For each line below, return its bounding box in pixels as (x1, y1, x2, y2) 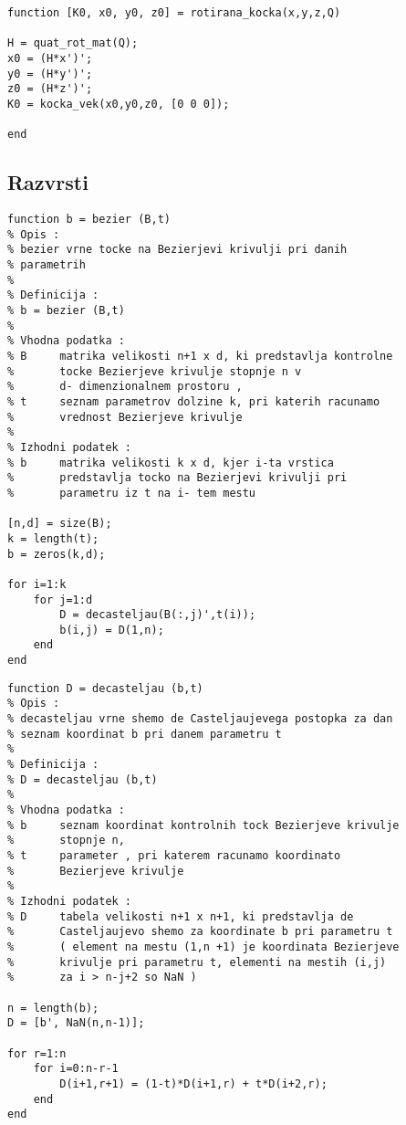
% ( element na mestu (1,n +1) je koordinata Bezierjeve (7, 940, 400, 953)
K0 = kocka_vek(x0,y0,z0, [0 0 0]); (7, 97, 230, 110)
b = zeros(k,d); (7, 547, 106, 561)
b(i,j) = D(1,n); (59, 623, 164, 636)
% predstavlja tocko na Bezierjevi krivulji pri (7, 471, 348, 485)
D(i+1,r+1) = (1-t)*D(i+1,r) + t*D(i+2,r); (59, 1077, 328, 1090)
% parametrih (7, 258, 86, 272)
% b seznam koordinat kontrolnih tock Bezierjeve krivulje (7, 818, 400, 832)
